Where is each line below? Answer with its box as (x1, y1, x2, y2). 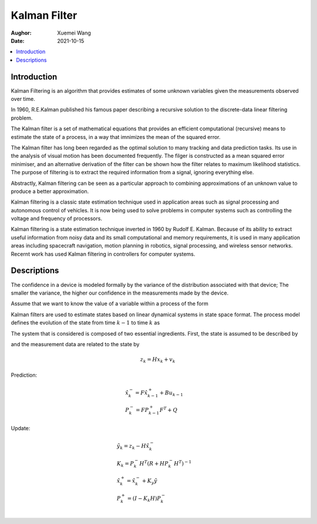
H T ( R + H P (139, 459, 168, 466)
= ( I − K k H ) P (127, 495, 161, 503)
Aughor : (11, 29, 32, 36)
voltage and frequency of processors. (11, 215, 103, 222)
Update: (11, 424, 31, 431)
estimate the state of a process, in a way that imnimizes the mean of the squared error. (11, 133, 221, 140)
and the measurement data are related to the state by (11, 340, 140, 347)
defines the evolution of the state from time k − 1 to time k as (11, 319, 160, 326)
